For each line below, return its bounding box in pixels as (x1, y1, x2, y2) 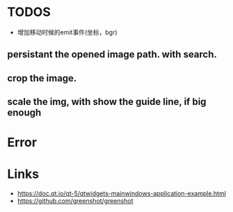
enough (7, 107, 42, 119)
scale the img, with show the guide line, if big (7, 96, 207, 108)
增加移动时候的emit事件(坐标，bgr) (17, 28, 118, 36)
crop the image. (7, 72, 77, 84)
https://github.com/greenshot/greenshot (17, 197, 134, 205)
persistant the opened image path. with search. (7, 49, 218, 60)
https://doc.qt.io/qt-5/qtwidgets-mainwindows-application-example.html (17, 189, 226, 198)
